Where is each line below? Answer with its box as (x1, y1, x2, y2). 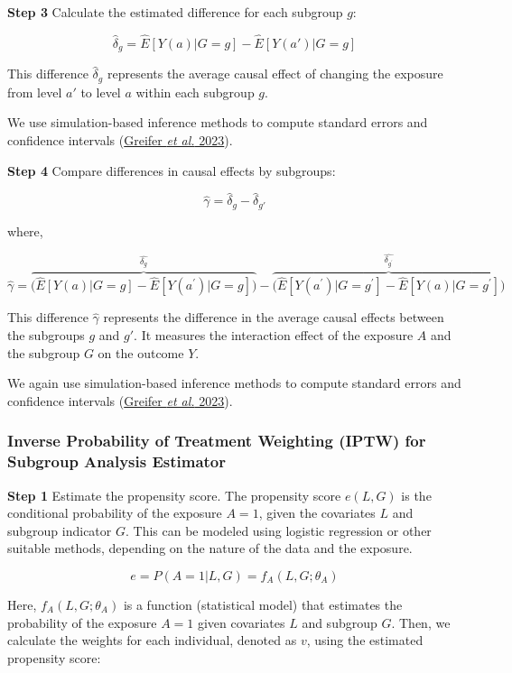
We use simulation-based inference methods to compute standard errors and (7, 113, 428, 132)
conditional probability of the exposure (7, 503, 222, 522)
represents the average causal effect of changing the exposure (107, 64, 443, 83)
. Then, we (391, 613, 451, 632)
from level (7, 82, 62, 101)
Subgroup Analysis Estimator (7, 450, 227, 473)
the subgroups (7, 326, 85, 345)
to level (80, 82, 121, 101)
